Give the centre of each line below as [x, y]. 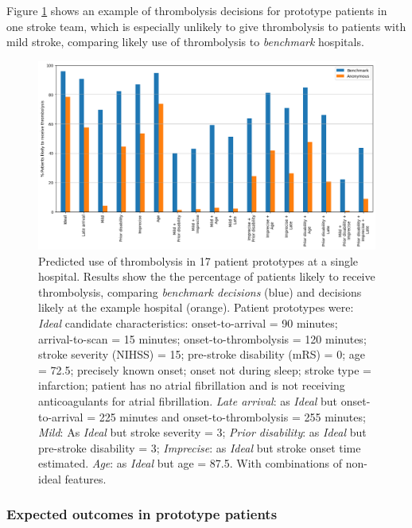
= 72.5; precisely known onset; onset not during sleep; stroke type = [205, 369]
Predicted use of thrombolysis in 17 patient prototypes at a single [198, 260]
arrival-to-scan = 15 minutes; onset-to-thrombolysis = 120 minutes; [202, 338]
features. [86, 478]
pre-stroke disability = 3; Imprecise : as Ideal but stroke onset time [200, 447]
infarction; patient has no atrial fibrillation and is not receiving [192, 385]
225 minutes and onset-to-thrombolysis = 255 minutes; [232, 416]
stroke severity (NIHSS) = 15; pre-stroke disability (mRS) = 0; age [202, 354]
